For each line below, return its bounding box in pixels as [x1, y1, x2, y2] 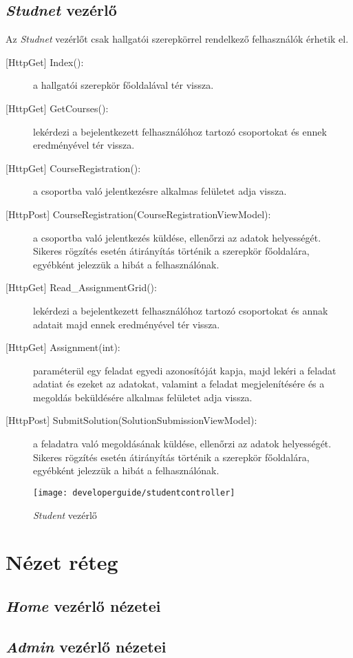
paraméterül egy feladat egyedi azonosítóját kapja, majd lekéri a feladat [33, 363, 336, 377]
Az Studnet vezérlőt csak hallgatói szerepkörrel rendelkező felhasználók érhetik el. [6, 32, 349, 46]
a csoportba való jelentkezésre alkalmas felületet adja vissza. [33, 184, 287, 198]
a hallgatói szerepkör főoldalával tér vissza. [33, 78, 214, 92]
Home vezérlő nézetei [6, 595, 161, 616]
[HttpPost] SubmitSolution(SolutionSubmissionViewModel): [6, 413, 257, 427]
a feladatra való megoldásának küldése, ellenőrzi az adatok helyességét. [33, 436, 332, 451]
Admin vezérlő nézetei [6, 635, 167, 657]
